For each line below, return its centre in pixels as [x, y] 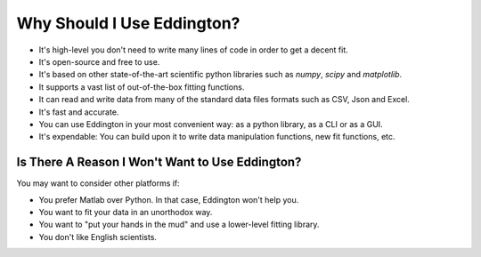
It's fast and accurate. [79, 112]
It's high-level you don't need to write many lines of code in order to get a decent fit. [194, 50]
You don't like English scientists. [98, 237]
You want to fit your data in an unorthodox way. [126, 212]
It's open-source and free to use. [99, 61]
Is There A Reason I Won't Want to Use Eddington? [159, 162]
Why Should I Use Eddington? [128, 23]
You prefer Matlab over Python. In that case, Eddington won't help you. [169, 199]
